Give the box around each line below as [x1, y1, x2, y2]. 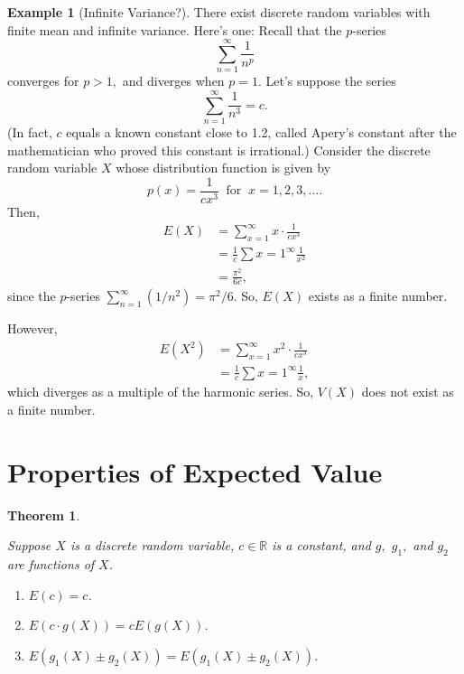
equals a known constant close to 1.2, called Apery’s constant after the [66, 123, 457, 142]
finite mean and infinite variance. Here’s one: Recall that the [7, 20, 342, 39]
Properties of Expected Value [7, 453, 383, 490]
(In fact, [7, 123, 52, 142]
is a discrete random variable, [70, 536, 235, 555]
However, [7, 319, 58, 338]
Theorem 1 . [7, 505, 80, 524]
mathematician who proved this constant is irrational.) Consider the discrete [7, 140, 431, 159]
